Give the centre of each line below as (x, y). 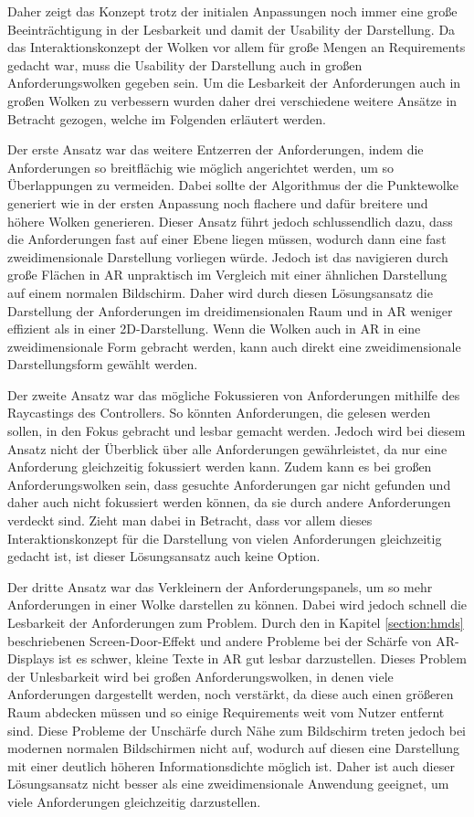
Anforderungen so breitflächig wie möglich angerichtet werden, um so (201, 167)
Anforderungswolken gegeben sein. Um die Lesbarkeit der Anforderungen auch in (234, 83)
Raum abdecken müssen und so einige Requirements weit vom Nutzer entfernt (226, 711)
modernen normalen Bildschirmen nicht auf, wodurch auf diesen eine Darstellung (234, 748)
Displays (31, 658)
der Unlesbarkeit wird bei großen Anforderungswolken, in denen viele (200, 676)
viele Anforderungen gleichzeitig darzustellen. (134, 801)
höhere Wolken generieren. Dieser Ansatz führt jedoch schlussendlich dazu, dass (230, 221)
